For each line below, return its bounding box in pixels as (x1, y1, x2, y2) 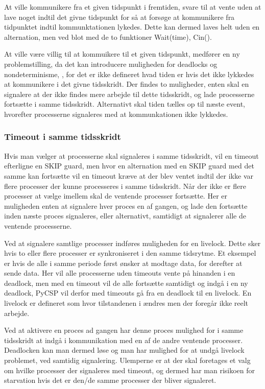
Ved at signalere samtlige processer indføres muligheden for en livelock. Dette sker (4, 237, 261, 248)
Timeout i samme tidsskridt (4, 130, 121, 143)
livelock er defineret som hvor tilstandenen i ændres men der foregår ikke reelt (4, 298, 249, 308)
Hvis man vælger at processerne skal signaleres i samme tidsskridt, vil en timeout (4, 150, 259, 161)
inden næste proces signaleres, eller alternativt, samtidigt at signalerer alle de (4, 210, 246, 221)
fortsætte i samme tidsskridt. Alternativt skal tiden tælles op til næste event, (4, 99, 245, 109)
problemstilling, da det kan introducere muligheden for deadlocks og (4, 58, 218, 69)
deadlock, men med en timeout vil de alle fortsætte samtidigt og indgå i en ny (4, 277, 248, 288)
